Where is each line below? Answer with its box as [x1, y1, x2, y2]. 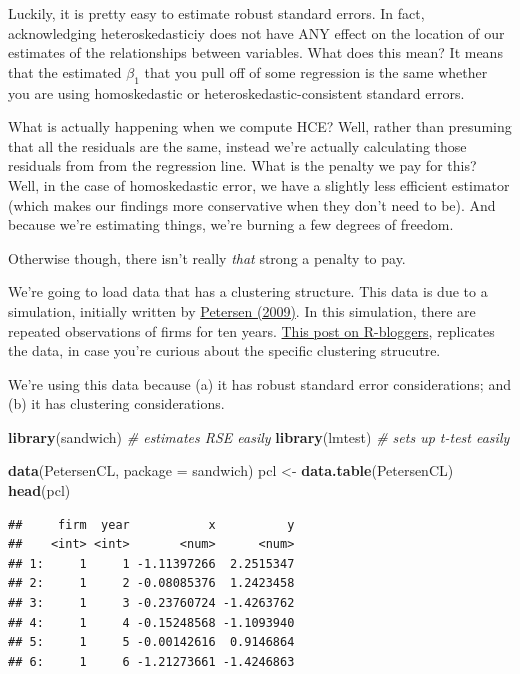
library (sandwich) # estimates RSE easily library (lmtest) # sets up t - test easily [8, 426, 510, 447]
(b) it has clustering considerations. [8, 393, 225, 414]
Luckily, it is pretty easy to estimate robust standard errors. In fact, [8, 3, 425, 23]
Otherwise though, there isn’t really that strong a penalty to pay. [8, 247, 406, 268]
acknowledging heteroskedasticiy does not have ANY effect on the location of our [8, 22, 505, 43]
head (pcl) [8, 480, 71, 501]
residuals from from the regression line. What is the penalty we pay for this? [8, 155, 477, 176]
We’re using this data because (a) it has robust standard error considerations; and [8, 373, 511, 394]
